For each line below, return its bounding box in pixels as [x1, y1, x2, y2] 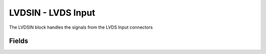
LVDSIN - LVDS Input [9, 7, 96, 18]
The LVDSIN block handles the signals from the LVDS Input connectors [9, 24, 153, 30]
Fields [9, 37, 29, 45]
